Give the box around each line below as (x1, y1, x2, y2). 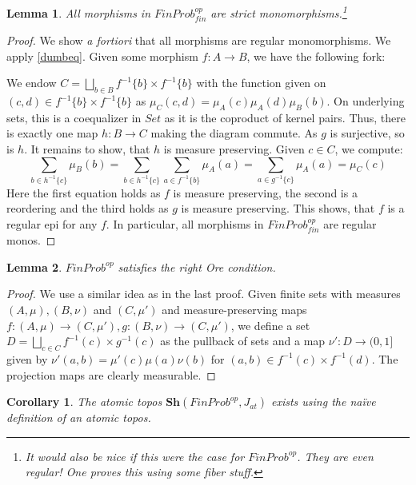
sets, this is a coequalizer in (6, 109, 142, 125)
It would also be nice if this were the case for (25, 447, 245, 464)
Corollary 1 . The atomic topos (6, 393, 162, 410)
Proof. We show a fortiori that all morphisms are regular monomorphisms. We (6, 32, 391, 49)
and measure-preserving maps (162, 300, 307, 317)
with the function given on (196, 74, 326, 91)
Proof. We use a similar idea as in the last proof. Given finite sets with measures (6, 285, 401, 302)
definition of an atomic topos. (6, 409, 151, 426)
